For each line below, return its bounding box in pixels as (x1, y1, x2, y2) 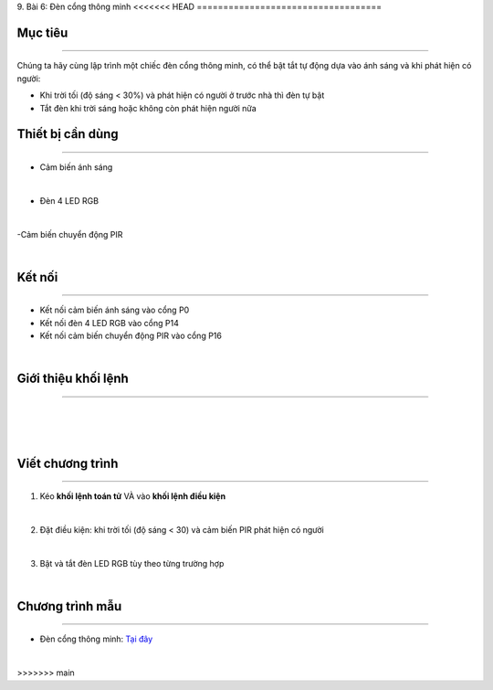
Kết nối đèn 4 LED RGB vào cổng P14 (39, 317, 180, 328)
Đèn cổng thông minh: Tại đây (39, 633, 153, 644)
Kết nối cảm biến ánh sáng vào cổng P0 (39, 304, 190, 315)
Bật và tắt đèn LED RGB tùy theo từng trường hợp (39, 557, 225, 568)
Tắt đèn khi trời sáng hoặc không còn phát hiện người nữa (39, 102, 257, 113)
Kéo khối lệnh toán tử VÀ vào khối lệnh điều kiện (39, 491, 226, 502)
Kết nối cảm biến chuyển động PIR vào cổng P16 (39, 330, 223, 342)
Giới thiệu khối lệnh (16, 371, 130, 387)
